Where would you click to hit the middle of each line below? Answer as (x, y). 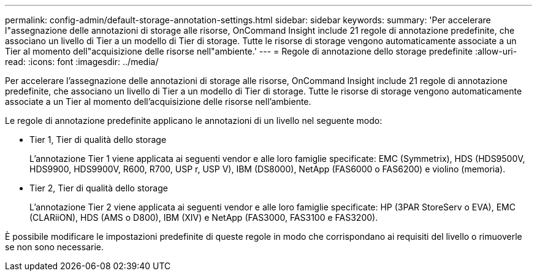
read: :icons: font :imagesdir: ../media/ (82, 62)
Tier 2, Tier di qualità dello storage (99, 188)
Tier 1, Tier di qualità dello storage (98, 140)
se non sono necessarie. (54, 247)
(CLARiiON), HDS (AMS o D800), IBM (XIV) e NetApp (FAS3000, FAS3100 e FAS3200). (204, 217)
